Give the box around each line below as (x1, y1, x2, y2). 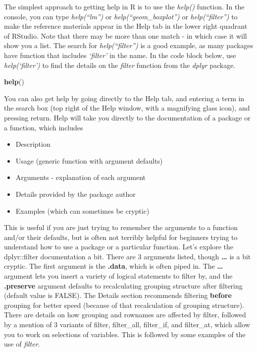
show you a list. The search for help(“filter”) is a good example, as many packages (4, 40, 254, 51)
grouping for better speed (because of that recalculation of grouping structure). (4, 299, 245, 310)
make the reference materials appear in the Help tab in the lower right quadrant (4, 21, 248, 31)
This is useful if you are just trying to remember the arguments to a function (4, 222, 238, 233)
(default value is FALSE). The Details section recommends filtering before (4, 290, 232, 300)
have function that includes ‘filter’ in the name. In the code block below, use (4, 50, 236, 60)
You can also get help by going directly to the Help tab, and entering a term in (4, 93, 245, 103)
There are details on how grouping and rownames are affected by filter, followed (4, 309, 246, 320)
